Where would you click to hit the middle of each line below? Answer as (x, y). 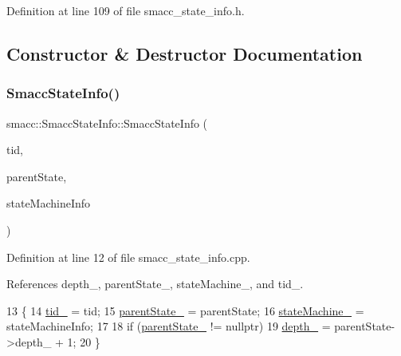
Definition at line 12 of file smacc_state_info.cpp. (128, 257)
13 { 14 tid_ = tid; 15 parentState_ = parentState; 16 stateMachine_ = (185, 310)
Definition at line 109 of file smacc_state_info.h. (126, 10)
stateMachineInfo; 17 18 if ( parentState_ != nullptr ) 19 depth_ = (169, 326)
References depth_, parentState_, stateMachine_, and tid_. (155, 284)
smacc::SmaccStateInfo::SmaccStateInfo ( (107, 123)
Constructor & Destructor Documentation (185, 53)
